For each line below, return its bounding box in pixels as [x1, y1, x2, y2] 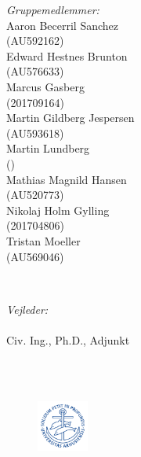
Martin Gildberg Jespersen [6, 109, 135, 126]
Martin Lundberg [6, 140, 90, 157]
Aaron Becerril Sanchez [6, 17, 119, 33]
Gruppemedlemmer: [6, 2, 99, 17]
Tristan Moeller [6, 232, 81, 249]
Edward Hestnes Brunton [6, 47, 128, 64]
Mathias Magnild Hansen [6, 171, 127, 187]
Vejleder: [6, 300, 49, 317]
